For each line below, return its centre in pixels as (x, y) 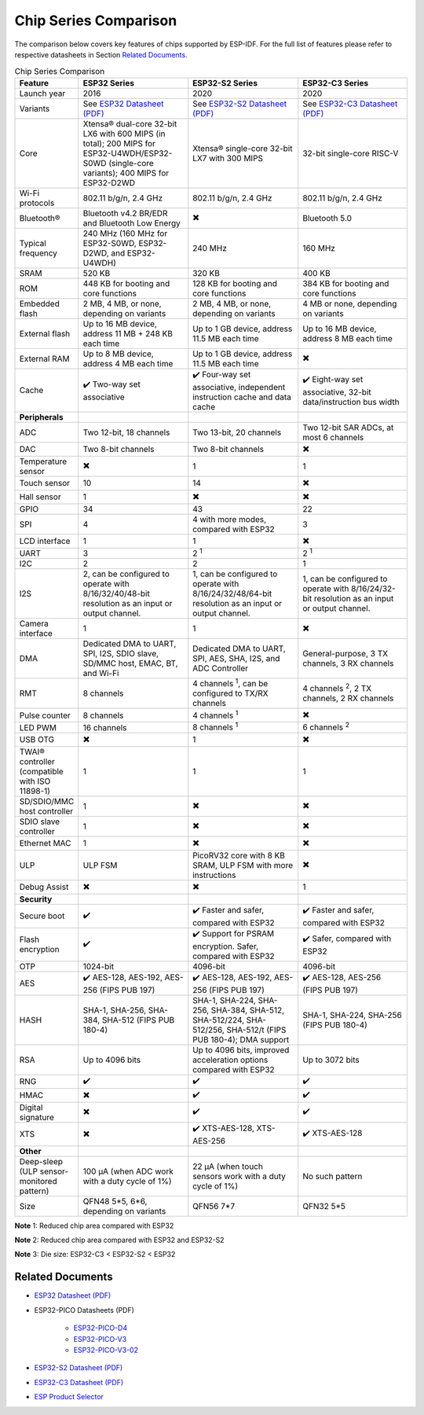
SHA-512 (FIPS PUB (138, 1020)
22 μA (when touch (228, 1166)
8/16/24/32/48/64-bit (232, 594)
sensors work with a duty (239, 1176)
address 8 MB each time (347, 338)
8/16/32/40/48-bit (117, 594)
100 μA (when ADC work (128, 1171)
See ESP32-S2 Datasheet (240, 104)
